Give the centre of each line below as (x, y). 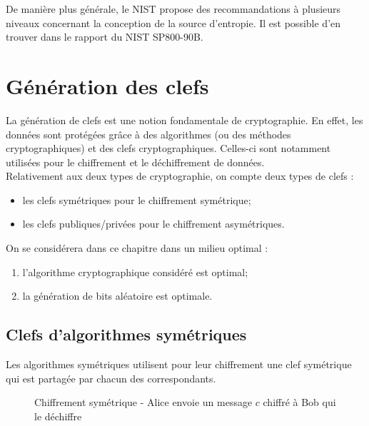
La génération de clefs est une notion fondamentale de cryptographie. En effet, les (184, 120)
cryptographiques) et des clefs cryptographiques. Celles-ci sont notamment (168, 148)
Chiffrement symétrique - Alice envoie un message (143, 402)
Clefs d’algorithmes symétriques (126, 334)
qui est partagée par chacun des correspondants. (111, 378)
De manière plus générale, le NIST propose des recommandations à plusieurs (173, 9)
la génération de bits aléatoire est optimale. (117, 296)
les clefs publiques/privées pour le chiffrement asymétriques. (153, 224)
